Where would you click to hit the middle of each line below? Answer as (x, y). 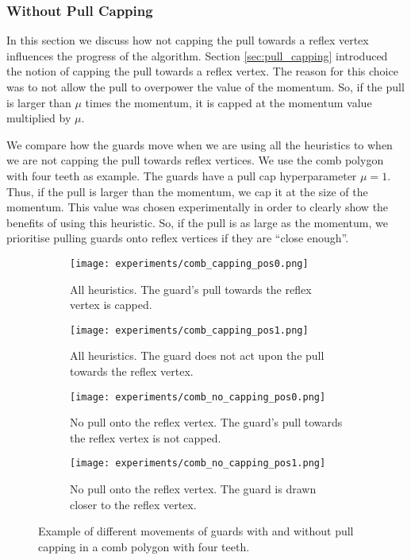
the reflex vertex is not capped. (146, 437)
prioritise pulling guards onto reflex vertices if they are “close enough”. (178, 238)
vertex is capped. (111, 305)
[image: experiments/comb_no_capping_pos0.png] (198, 397)
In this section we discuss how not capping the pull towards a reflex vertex (188, 40)
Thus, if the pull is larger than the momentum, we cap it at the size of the (187, 191)
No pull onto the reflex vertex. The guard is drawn (193, 489)
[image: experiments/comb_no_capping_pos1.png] (198, 463)
